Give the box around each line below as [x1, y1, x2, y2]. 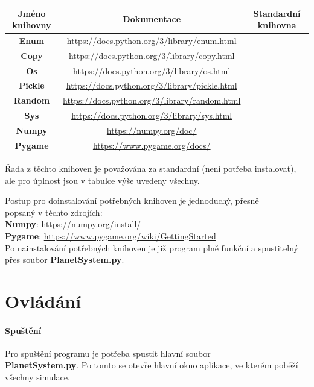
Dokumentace [123, 13, 181, 25]
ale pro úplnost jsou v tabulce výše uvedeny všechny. [5, 174, 200, 186]
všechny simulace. [5, 371, 70, 383]
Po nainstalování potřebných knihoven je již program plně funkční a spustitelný [5, 241, 298, 254]
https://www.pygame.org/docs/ [92, 139, 211, 151]
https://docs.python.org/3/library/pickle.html [66, 79, 237, 92]
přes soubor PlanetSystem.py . [5, 253, 124, 266]
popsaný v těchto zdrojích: [5, 206, 103, 218]
